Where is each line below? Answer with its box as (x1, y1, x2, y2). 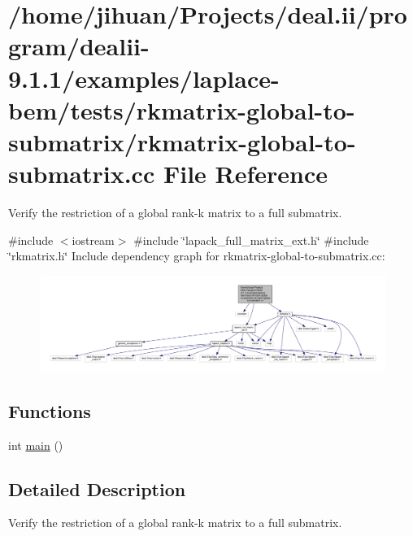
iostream (72, 231, 115, 248)
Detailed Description (8, 476, 186, 501)
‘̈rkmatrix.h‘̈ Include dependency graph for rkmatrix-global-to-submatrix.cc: (8, 247, 385, 264)
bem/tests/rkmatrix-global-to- (8, 93, 355, 126)
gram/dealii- (8, 29, 150, 63)
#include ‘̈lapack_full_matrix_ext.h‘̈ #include (133, 231, 369, 248)
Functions (8, 398, 91, 423)
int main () (8, 436, 63, 453)
